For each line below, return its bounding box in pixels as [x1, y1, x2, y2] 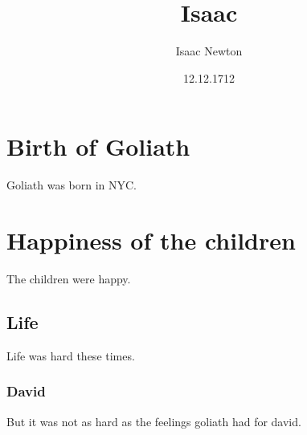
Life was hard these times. [6, 347, 135, 364]
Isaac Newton [175, 43, 243, 59]
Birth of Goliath [6, 130, 190, 163]
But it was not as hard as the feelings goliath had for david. [6, 413, 301, 429]
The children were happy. [6, 270, 131, 287]
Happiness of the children [6, 224, 296, 257]
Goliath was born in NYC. [6, 177, 137, 193]
